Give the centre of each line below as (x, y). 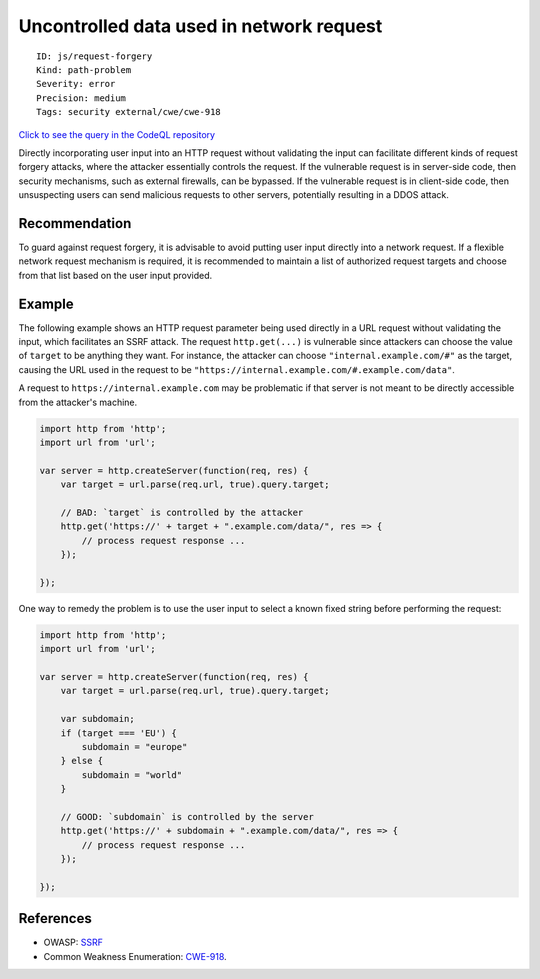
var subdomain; (97, 719)
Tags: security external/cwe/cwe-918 (129, 112)
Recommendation (75, 223)
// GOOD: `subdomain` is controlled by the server (187, 816)
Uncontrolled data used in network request (200, 26)
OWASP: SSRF (73, 942)
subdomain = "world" (132, 774)
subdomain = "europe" (134, 746)
